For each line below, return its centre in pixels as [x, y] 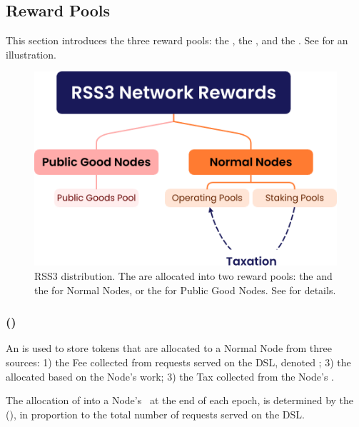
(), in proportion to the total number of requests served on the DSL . [155, 414]
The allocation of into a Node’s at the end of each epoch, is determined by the [180, 400]
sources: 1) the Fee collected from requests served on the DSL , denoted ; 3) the [178, 362]
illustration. [31, 54]
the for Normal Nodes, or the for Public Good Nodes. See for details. [185, 290]
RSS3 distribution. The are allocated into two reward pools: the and [183, 275]
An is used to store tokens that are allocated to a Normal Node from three [169, 348]
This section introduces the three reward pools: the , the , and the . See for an [177, 40]
